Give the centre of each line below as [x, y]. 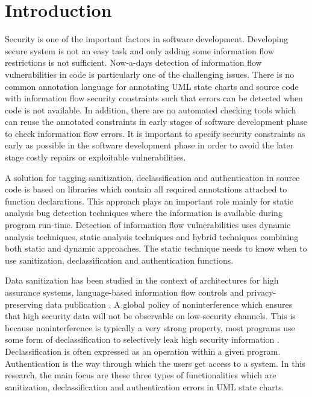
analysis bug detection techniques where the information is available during [144, 213]
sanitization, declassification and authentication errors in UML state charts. [145, 386]
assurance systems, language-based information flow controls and [124, 292]
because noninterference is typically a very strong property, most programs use [150, 327]
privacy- [261, 292]
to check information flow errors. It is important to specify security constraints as [155, 133]
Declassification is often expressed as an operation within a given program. [143, 351]
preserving [24, 304]
